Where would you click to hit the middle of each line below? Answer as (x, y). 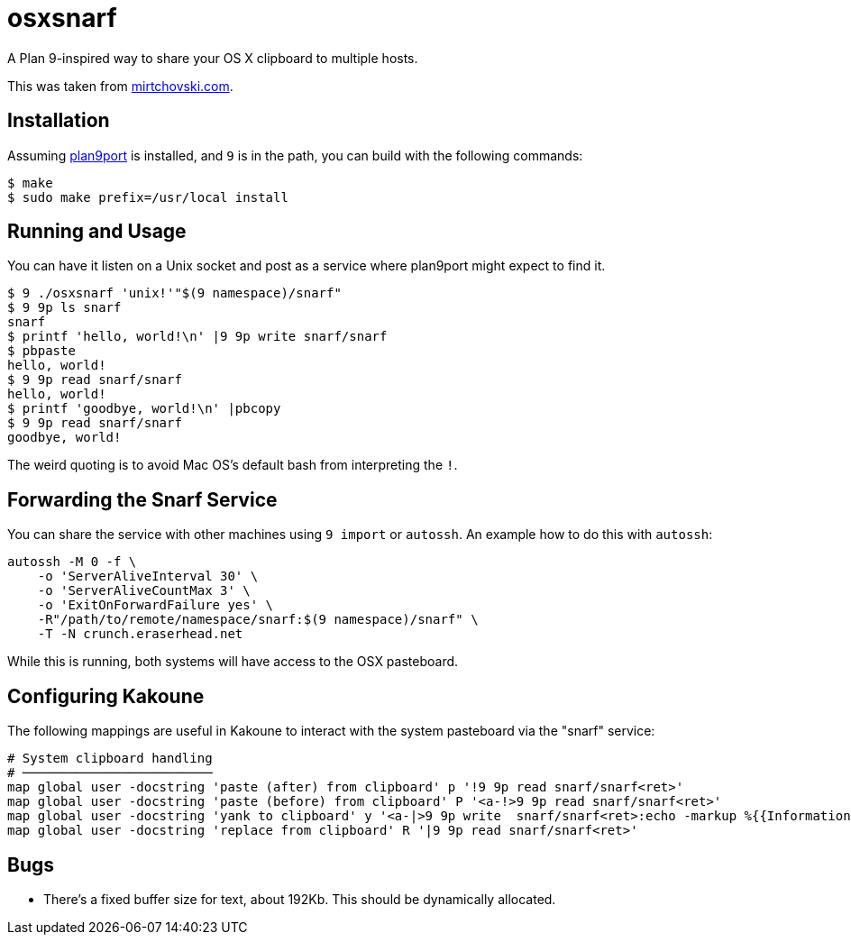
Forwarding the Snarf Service (142, 499)
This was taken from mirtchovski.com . (120, 86)
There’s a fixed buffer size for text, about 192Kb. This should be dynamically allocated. (300, 899)
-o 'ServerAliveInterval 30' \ (148, 576)
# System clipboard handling (110, 759)
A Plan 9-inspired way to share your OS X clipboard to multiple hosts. (213, 58)
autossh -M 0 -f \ (72, 562)
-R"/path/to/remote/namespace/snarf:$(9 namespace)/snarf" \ (258, 620)
